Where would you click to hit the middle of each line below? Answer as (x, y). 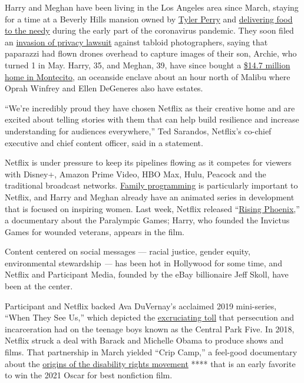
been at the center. (39, 286)
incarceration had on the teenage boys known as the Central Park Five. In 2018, (150, 328)
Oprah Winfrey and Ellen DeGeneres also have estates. (104, 88)
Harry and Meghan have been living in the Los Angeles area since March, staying (152, 7)
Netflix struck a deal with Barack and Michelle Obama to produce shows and (144, 340)
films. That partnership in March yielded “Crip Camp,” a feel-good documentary (151, 352)
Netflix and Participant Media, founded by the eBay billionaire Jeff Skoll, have (147, 274)
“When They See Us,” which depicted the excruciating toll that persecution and (150, 317)
